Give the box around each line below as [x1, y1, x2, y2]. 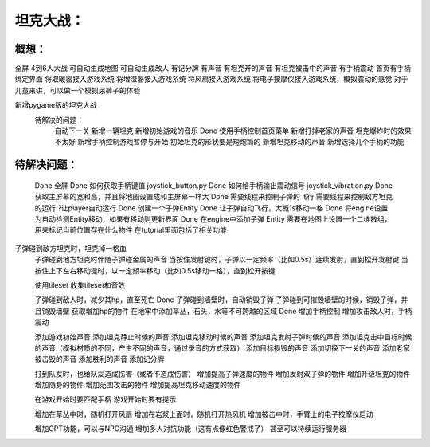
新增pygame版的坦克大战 [14, 100, 97, 110]
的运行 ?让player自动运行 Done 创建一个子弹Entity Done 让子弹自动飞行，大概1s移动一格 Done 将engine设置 [34, 203, 389, 213]
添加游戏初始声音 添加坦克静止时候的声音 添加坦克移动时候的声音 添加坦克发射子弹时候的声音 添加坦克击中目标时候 [34, 331, 412, 342]
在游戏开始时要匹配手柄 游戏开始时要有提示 [34, 394, 177, 404]
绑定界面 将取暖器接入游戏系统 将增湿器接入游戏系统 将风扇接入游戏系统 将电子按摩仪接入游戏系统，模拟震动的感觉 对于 [14, 74, 408, 84]
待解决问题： [14, 158, 78, 171]
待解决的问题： [34, 115, 84, 124]
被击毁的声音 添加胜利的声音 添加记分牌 [34, 355, 165, 364]
